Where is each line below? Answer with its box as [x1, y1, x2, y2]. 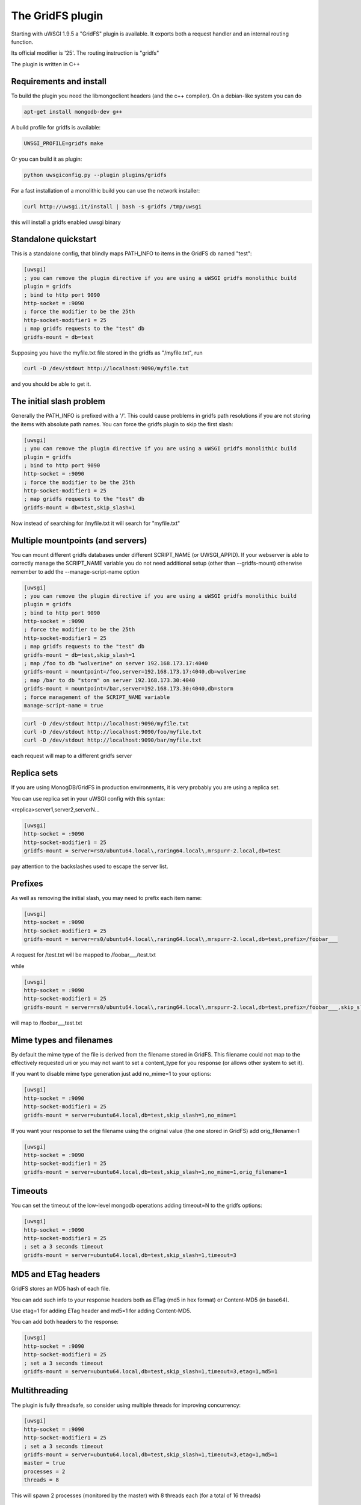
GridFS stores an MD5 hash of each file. [11, 1285, 111, 1292]
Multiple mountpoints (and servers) [11, 535, 147, 545]
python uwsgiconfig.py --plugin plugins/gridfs [23, 172, 167, 178]
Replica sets [11, 768, 58, 778]
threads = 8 [23, 1477, 60, 1483]
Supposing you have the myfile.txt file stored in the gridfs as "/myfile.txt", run [11, 349, 203, 356]
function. [11, 38, 34, 45]
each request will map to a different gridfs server [11, 752, 132, 760]
